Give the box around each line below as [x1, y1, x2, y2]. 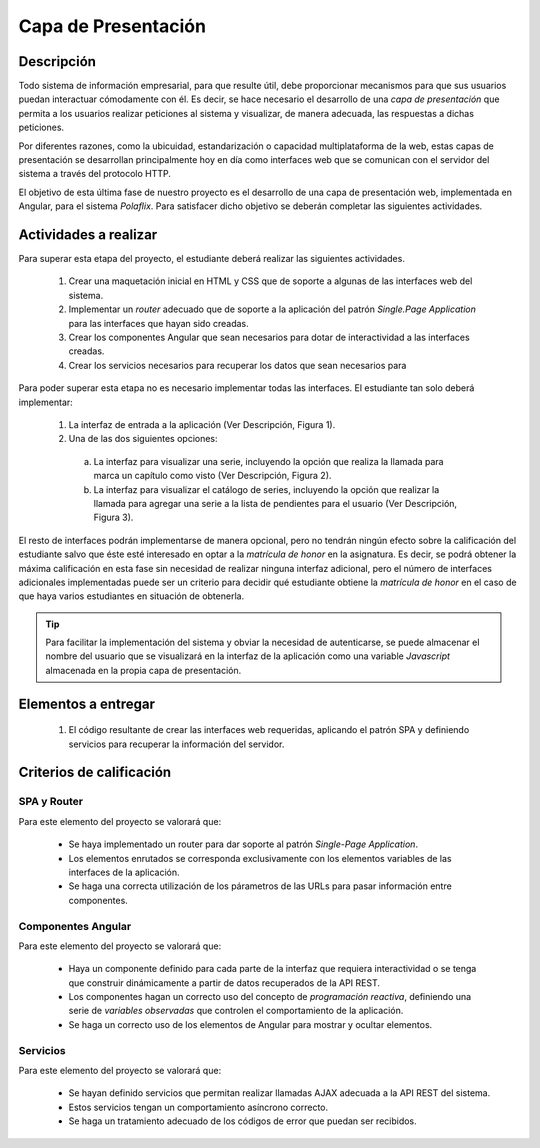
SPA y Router [18, 795, 84, 809]
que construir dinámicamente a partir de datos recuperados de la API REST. [68, 976, 380, 989]
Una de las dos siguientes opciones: [68, 433, 219, 445]
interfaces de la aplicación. [68, 866, 180, 878]
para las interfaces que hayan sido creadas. [68, 317, 249, 329]
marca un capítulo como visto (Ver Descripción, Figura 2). [93, 470, 332, 482]
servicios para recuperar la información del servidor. [68, 738, 285, 750]
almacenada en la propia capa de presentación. [45, 664, 242, 676]
